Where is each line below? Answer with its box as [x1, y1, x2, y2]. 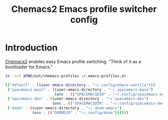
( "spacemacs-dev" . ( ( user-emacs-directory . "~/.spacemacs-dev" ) [7, 96, 149, 102]
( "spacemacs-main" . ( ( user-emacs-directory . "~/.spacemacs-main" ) [7, 87, 153, 92]
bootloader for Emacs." [5, 64, 53, 70]
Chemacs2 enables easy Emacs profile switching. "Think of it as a [5, 58, 141, 64]
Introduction [5, 42, 58, 53]
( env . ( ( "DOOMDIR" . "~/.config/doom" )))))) [31, 111, 128, 116]
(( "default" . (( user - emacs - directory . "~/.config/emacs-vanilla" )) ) [5, 82, 155, 88]
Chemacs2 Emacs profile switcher [11, 3, 157, 15]
